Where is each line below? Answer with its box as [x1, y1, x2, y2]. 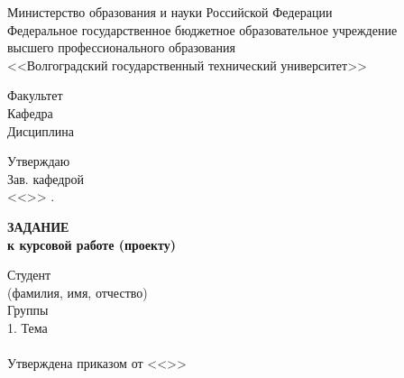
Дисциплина [7, 121, 74, 140]
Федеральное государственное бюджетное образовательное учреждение [7, 20, 398, 39]
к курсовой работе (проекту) [7, 235, 177, 254]
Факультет [7, 86, 63, 105]
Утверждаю [7, 152, 70, 171]
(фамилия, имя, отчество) [7, 282, 148, 301]
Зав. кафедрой [7, 169, 84, 188]
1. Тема [7, 318, 48, 337]
